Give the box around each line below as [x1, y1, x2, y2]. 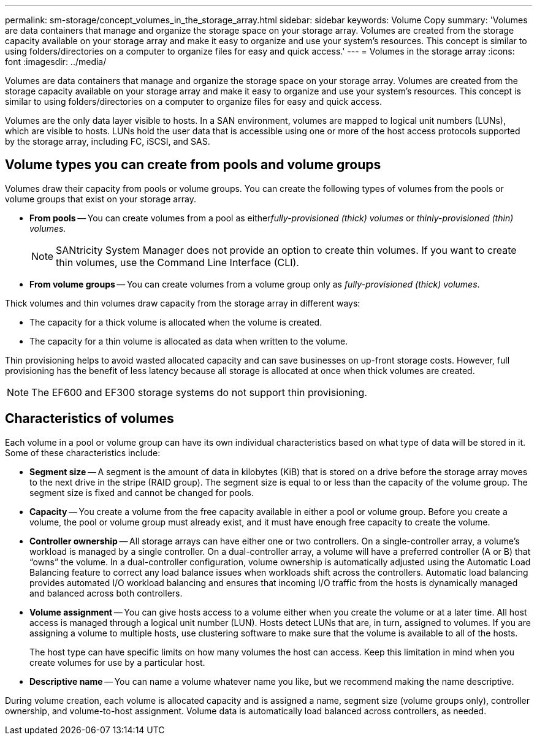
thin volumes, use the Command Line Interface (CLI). [56, 256, 299, 269]
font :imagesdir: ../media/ [5, 56, 107, 67]
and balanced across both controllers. [29, 587, 183, 598]
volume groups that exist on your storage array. [5, 193, 196, 204]
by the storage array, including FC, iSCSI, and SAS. [5, 136, 210, 147]
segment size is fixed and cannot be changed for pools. [29, 487, 254, 498]
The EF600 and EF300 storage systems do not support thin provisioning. [31, 386, 367, 399]
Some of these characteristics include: [5, 447, 161, 458]
